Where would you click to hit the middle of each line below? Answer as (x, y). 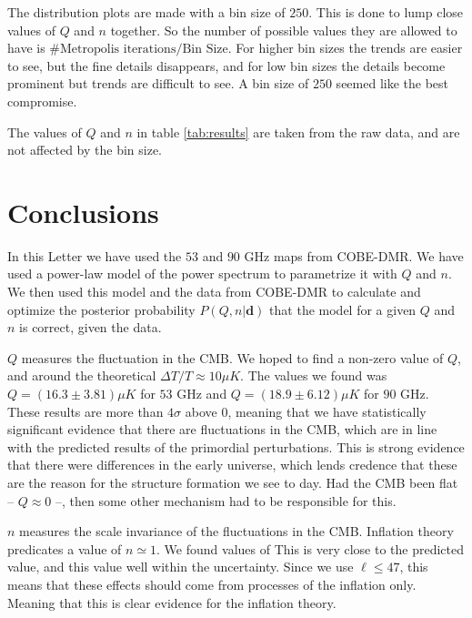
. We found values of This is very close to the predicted (310, 548)
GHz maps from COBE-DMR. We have (354, 255)
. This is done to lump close (386, 12)
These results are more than (85, 411)
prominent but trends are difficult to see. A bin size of (158, 83)
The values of (45, 132)
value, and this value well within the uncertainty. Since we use (181, 567)
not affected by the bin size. (85, 150)
